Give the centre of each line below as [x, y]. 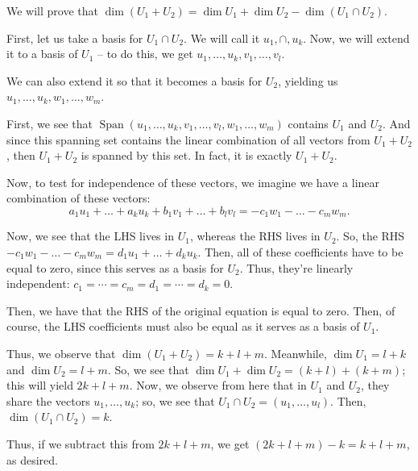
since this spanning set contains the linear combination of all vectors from [188, 139]
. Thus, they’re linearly [296, 267]
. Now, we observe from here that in [218, 385]
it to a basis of [42, 54]
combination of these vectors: [79, 198]
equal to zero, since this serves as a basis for [115, 267]
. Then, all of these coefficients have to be [300, 251]
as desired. [32, 459]
